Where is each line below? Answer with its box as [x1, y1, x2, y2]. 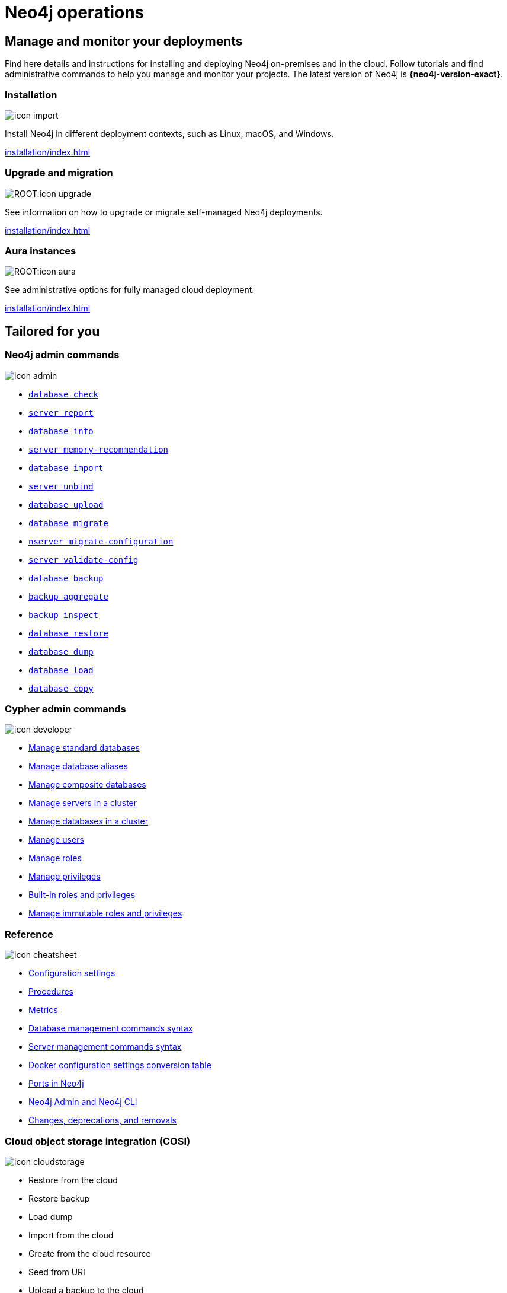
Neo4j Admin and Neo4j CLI [28, 1097, 137, 1107]
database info [28, 426, 94, 436]
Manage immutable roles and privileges [28, 908, 182, 919]
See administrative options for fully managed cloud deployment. [5, 285, 255, 295]
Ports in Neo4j [28, 1078, 84, 1089]
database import [28, 463, 104, 473]
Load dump [28, 1211, 73, 1222]
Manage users [28, 835, 84, 845]
